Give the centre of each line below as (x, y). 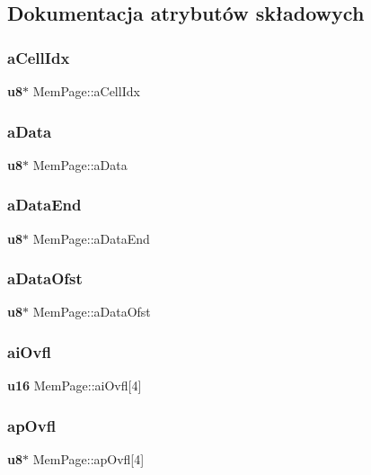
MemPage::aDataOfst (92, 312)
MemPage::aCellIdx (86, 91)
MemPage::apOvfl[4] (88, 459)
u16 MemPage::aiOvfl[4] (75, 385)
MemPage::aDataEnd (91, 238)
